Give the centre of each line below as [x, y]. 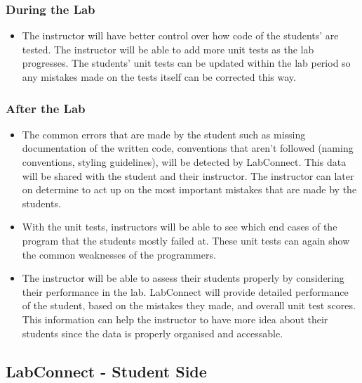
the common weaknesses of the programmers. [119, 254]
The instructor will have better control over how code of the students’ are [180, 35]
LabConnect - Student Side [106, 371]
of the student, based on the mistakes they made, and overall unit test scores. [189, 305]
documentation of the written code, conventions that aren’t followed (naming [188, 148]
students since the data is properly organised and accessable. [153, 333]
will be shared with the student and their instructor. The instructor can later [188, 175]
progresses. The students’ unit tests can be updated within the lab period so [186, 63]
